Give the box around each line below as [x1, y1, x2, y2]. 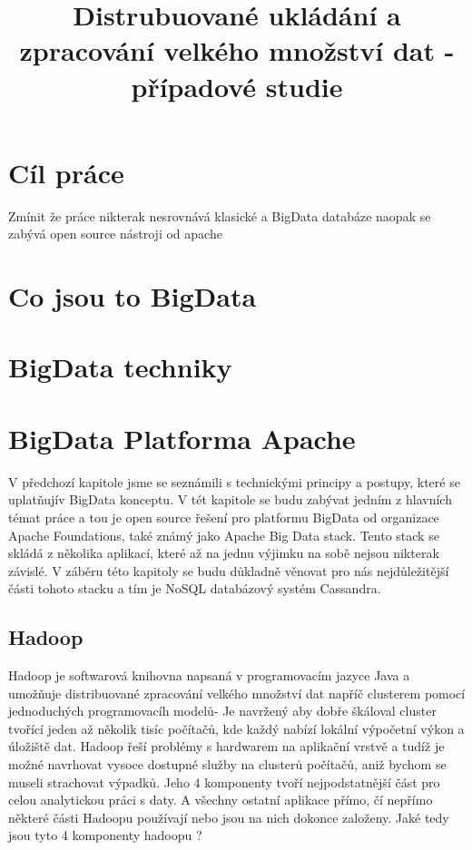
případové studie [131, 67, 343, 104]
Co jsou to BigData [8, 278, 257, 315]
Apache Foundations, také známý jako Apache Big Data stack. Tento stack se [8, 525, 439, 544]
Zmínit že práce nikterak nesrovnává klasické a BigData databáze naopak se [8, 206, 431, 225]
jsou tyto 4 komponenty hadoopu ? [8, 826, 202, 845]
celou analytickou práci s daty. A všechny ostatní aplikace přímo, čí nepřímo [8, 790, 433, 809]
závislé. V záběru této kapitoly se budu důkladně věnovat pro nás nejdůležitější [8, 561, 449, 580]
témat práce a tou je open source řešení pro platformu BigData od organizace [8, 507, 439, 526]
